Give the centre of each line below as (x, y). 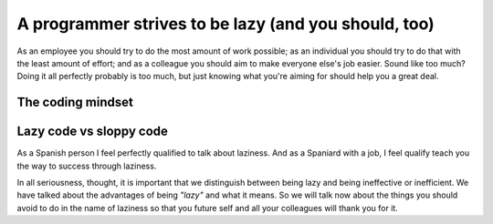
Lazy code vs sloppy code (93, 132)
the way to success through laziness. (87, 166)
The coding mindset (75, 102)
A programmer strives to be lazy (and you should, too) (226, 24)
